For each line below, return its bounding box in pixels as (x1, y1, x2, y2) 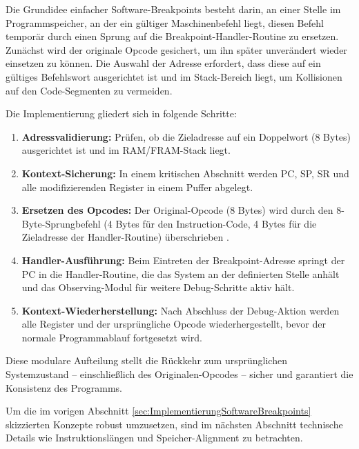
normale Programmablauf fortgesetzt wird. (21, 330, 202, 344)
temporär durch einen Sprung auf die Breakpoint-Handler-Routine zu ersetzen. (6, 29, 339, 43)
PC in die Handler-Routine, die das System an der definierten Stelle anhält (21, 266, 340, 281)
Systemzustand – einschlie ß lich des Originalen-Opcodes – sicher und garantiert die (6, 367, 353, 381)
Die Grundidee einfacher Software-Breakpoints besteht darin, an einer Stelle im (6, 2, 341, 16)
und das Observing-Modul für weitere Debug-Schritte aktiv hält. (21, 280, 295, 295)
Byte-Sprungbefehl (21, 216, 101, 230)
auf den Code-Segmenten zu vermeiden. (6, 83, 173, 97)
